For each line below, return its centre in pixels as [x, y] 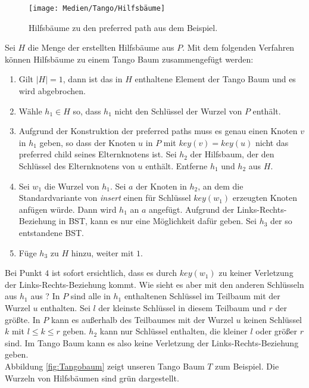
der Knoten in [161, 186]
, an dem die [221, 186]
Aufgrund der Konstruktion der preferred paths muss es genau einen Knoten [158, 131]
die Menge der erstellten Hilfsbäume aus [101, 47]
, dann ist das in [93, 79]
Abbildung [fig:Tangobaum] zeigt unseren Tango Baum [105, 366]
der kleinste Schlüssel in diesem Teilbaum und [182, 307]
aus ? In [45, 296]
